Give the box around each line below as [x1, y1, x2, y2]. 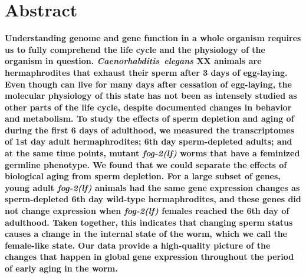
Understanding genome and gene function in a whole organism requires [5, 32, 301, 44]
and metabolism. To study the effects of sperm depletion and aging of [5, 112, 294, 125]
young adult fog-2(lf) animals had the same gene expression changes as [5, 181, 300, 193]
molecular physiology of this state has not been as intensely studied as [5, 89, 297, 102]
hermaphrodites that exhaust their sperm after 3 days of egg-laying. [5, 66, 288, 78]
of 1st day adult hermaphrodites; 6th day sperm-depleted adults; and [5, 135, 292, 148]
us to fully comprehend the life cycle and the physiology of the [5, 43, 265, 55]
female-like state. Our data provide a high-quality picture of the [5, 239, 271, 251]
